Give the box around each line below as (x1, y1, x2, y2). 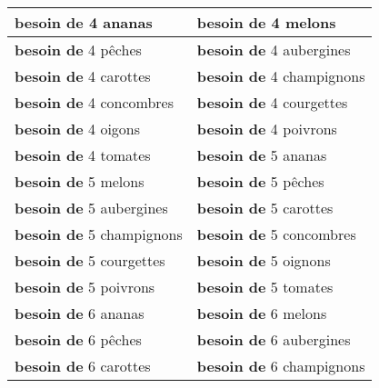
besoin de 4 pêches (15, 39, 142, 60)
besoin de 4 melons (196, 12, 336, 33)
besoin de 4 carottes (15, 65, 151, 86)
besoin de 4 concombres (15, 92, 174, 113)
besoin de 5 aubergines (15, 197, 168, 218)
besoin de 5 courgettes (15, 250, 165, 271)
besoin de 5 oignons (196, 250, 331, 271)
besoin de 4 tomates (15, 144, 151, 165)
